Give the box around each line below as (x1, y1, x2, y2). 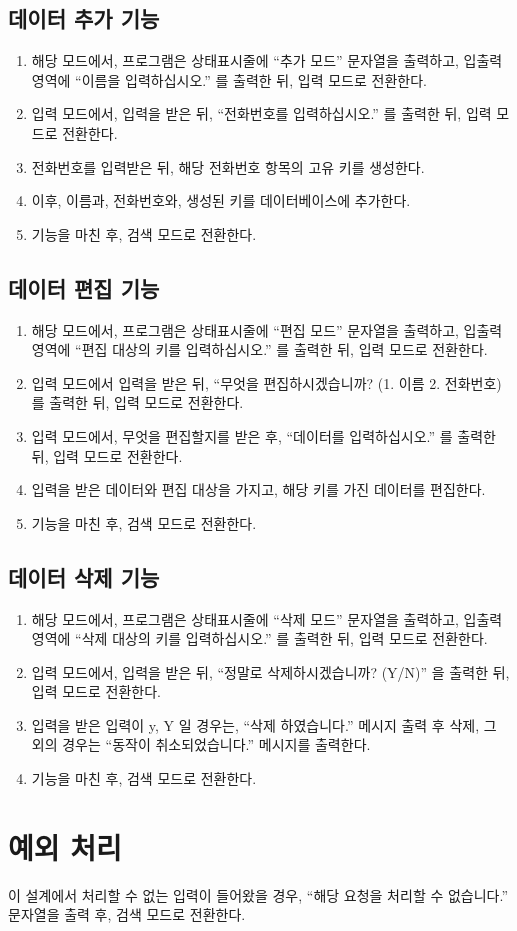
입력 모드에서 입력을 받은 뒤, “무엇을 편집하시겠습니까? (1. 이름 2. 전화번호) (31, 372, 502, 393)
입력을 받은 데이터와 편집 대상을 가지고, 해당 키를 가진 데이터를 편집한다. (31, 479, 486, 500)
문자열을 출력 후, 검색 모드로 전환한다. (8, 904, 246, 925)
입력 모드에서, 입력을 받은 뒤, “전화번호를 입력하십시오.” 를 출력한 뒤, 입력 (31, 103, 492, 124)
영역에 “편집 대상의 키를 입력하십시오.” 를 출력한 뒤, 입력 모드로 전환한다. (31, 339, 488, 360)
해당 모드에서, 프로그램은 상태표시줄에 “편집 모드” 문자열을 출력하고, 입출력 (31, 319, 503, 340)
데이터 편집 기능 (8, 272, 160, 303)
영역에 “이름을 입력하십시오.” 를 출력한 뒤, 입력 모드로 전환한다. (31, 69, 427, 90)
